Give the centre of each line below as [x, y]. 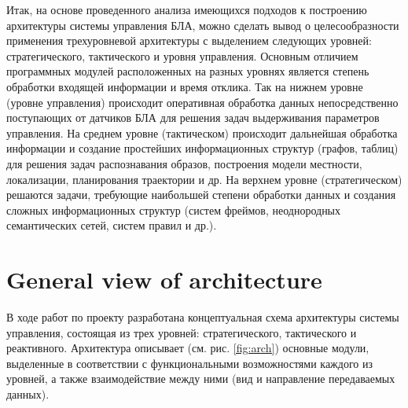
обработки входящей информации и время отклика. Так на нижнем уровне [185, 86]
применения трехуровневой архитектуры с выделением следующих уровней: [189, 40]
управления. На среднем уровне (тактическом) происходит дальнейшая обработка [202, 132]
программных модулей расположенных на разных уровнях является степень [188, 71]
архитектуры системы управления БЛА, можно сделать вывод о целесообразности [203, 25]
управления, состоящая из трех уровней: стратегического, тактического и [182, 332]
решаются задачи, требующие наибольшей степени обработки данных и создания [201, 195]
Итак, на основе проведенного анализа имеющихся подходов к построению [187, 9]
